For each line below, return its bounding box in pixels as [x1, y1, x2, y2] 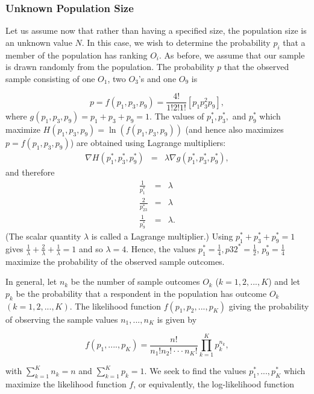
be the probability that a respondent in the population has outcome [16, 287, 267, 299]
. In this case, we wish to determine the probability [81, 36, 271, 48]
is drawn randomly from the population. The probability [5, 60, 215, 73]
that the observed [224, 60, 289, 73]
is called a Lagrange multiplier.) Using [91, 230, 233, 242]
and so [79, 242, 103, 255]
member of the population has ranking [5, 48, 148, 61]
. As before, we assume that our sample [159, 48, 305, 61]
